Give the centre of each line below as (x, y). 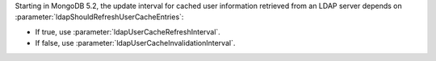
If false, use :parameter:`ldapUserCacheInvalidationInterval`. (135, 43)
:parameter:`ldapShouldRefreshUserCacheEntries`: (99, 17)
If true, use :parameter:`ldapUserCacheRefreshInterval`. (128, 31)
